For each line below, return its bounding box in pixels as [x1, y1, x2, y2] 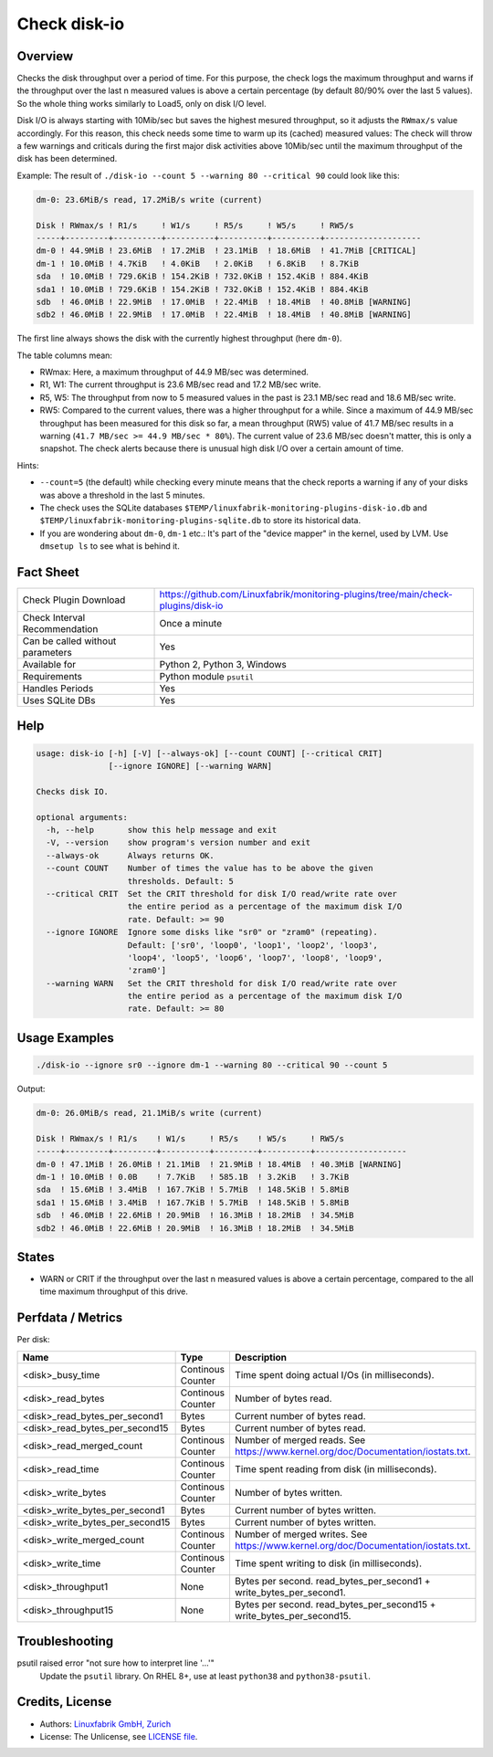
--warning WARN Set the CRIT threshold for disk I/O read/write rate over [46, 978, 397, 988]
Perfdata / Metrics [16, 1310, 123, 1326]
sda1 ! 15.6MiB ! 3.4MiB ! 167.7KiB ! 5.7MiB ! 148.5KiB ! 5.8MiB [36, 1197, 350, 1207]
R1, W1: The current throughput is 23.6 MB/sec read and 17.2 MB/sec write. [39, 379, 321, 390]
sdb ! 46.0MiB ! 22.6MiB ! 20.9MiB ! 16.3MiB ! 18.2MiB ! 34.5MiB [36, 1210, 354, 1221]
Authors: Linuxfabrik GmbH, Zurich [39, 1718, 172, 1730]
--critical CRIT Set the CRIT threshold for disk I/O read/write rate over [46, 889, 397, 899]
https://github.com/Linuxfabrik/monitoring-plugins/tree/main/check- [159, 588, 454, 601]
